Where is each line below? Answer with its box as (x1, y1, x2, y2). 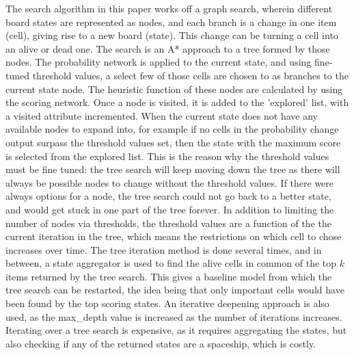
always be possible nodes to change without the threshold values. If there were (5, 175, 334, 189)
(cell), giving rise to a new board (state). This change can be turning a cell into (5, 28, 338, 42)
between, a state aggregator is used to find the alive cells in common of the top (5, 256, 337, 270)
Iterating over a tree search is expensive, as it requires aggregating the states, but (5, 323, 347, 337)
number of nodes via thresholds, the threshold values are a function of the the (5, 215, 331, 230)
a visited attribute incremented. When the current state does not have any (5, 108, 318, 122)
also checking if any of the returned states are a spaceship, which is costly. (5, 336, 316, 350)
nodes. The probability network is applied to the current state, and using (5, 55, 312, 69)
